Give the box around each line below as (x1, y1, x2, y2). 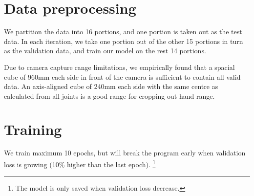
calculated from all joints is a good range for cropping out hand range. (4, 90, 215, 101)
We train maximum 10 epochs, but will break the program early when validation (4, 148, 246, 158)
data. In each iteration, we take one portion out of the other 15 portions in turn (4, 36, 243, 46)
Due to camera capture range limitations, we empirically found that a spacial (4, 62, 235, 72)
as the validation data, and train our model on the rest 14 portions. (4, 45, 206, 56)
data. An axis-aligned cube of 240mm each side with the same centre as (4, 81, 218, 91)
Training (4, 119, 62, 139)
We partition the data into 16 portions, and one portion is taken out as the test (4, 26, 242, 37)
